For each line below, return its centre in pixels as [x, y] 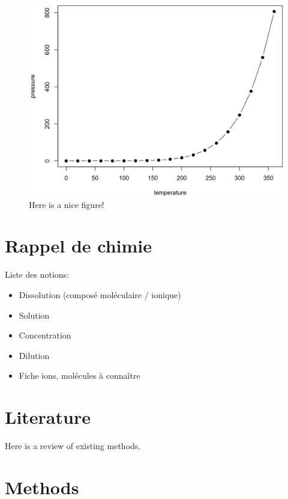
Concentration [45, 335]
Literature [48, 417]
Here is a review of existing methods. [73, 445]
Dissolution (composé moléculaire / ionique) [100, 294]
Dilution [34, 355]
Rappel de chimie [79, 246]
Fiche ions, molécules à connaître [79, 375]
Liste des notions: [37, 274]
